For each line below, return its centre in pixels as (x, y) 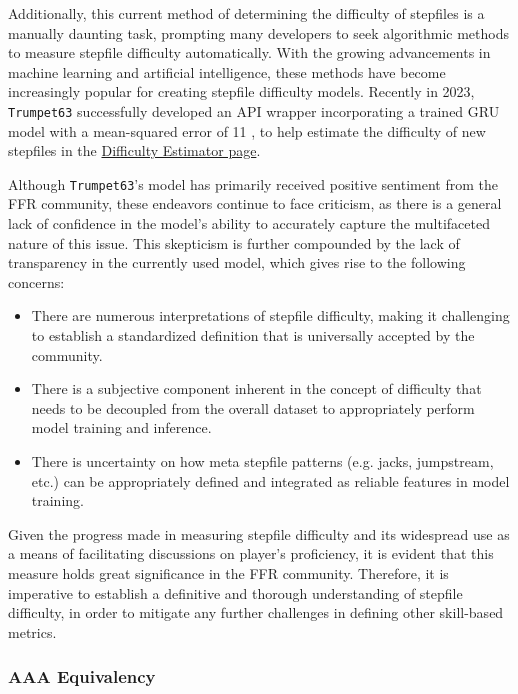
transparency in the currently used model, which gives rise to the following (237, 262)
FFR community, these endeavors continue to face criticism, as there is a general (255, 203)
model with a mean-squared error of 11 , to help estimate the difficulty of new (247, 130)
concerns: (36, 281)
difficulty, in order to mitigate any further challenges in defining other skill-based (256, 612)
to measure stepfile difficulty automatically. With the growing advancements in (249, 52)
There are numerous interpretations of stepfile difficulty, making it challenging (270, 315)
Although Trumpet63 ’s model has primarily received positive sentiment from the (253, 183)
